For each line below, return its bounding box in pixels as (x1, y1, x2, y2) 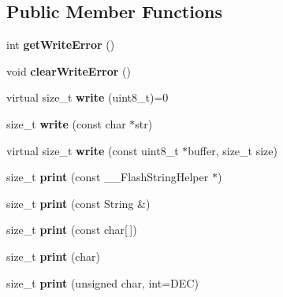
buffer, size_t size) (188, 142, 277, 158)
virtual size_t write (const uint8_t (6, 142, 179, 158)
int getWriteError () (6, 36, 115, 53)
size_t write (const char (6, 115, 126, 132)
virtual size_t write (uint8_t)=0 (6, 89, 169, 106)
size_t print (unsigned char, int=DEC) (6, 274, 199, 291)
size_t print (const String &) (6, 195, 151, 211)
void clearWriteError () (6, 62, 131, 79)
